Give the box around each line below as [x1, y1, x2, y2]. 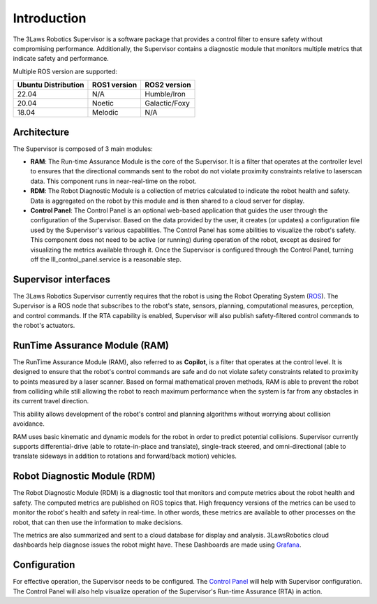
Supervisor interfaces [13, 273, 111, 285]
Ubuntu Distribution [17, 80, 84, 90]
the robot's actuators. [13, 322, 75, 329]
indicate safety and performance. [13, 55, 110, 63]
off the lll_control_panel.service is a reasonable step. [30, 255, 182, 264]
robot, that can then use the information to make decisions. [13, 518, 183, 526]
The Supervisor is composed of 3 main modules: [13, 144, 153, 153]
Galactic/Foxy [145, 99, 190, 108]
